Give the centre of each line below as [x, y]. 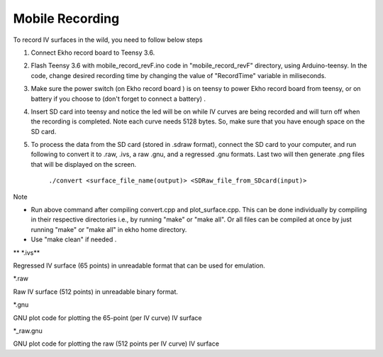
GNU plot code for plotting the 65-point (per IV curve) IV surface [107, 318]
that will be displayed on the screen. [84, 164]
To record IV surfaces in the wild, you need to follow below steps [108, 40]
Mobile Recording [66, 18]
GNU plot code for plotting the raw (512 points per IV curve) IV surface [116, 344]
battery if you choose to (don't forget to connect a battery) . [118, 99]
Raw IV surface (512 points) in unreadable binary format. [96, 292]
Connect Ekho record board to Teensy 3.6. [93, 53]
